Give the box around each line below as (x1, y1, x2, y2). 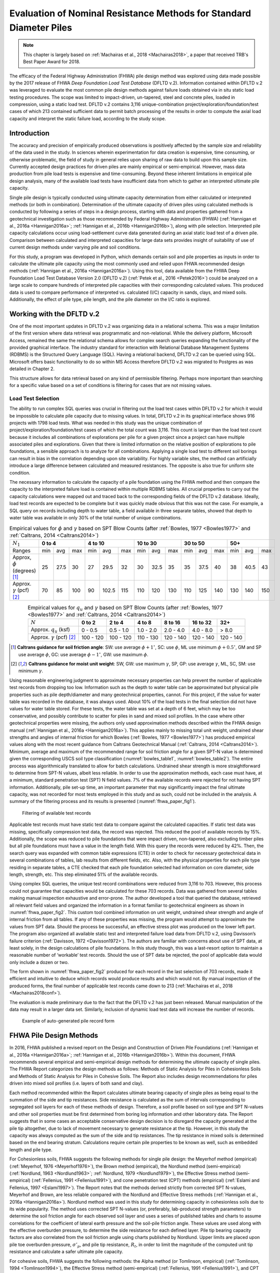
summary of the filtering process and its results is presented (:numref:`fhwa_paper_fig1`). (9, 798, 196, 805)
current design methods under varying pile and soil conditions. (9, 244, 141, 251)
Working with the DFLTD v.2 (9, 310, 100, 318)
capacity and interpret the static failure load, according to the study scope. (9, 115, 166, 122)
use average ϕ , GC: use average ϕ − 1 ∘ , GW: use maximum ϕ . (18, 651, 148, 657)
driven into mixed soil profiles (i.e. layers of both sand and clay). (9, 1080, 144, 1087)
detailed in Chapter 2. (9, 366, 55, 372)
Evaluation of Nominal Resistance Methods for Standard (9, 8, 252, 19)
